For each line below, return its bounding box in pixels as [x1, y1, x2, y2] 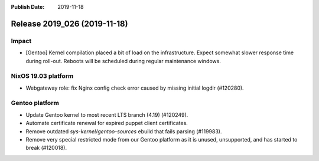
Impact [11, 37, 32, 45]
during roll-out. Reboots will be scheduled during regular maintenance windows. [25, 57, 221, 64]
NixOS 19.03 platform [11, 72, 74, 80]
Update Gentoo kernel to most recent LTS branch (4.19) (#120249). [25, 111, 188, 118]
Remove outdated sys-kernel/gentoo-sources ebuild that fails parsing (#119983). [25, 127, 222, 135]
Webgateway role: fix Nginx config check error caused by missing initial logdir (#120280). [25, 84, 245, 91]
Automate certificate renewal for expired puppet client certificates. [25, 120, 188, 127]
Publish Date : [11, 4, 45, 10]
